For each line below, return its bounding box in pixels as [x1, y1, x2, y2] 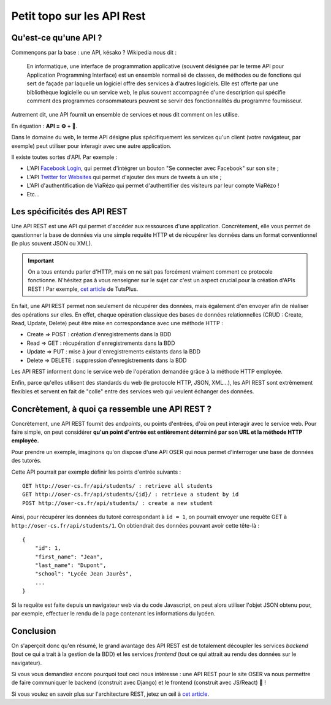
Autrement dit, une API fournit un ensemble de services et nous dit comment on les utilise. [11, 111, 240, 118]
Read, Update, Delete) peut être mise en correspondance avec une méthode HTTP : [11, 319, 223, 326]
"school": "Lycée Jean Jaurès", [34, 571, 132, 577]
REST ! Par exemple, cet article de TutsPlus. [28, 285, 139, 293]
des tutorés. [11, 457, 42, 464]
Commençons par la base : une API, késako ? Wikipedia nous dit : [11, 49, 177, 56]
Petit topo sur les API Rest [11, 9, 146, 23]
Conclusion [11, 626, 56, 636]
